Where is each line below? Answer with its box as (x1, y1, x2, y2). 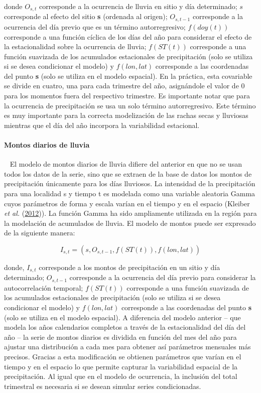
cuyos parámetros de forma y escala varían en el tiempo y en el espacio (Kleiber (4, 198, 250, 208)
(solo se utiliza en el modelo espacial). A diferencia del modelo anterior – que (4, 312, 241, 322)
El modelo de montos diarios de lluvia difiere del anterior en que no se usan (10, 159, 242, 169)
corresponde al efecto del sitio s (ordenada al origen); (4, 11, 168, 22)
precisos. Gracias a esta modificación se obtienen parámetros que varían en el (4, 351, 241, 362)
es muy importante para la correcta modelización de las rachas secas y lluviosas (4, 110, 248, 120)
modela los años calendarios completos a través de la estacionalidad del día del (4, 322, 246, 332)
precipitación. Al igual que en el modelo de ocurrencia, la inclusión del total (4, 371, 237, 381)
